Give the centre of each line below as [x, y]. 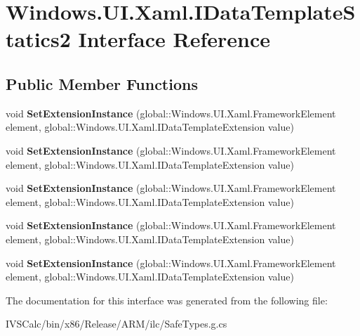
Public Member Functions [102, 83]
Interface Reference [174, 39]
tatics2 [38, 39]
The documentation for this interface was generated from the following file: [167, 300]
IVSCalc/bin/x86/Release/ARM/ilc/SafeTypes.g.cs [116, 324]
